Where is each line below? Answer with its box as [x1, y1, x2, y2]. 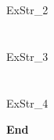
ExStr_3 [6, 47, 49, 64]
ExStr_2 [6, 2, 49, 18]
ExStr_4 [6, 94, 49, 111]
